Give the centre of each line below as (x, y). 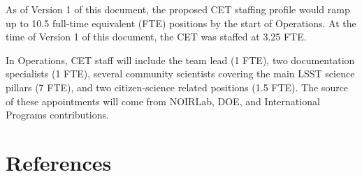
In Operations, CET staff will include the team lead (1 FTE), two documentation (180, 60)
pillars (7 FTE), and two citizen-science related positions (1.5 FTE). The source (177, 87)
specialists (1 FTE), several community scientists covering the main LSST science (180, 74)
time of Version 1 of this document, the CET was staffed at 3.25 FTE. (156, 37)
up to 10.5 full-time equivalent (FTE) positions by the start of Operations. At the (181, 23)
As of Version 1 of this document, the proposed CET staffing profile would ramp (178, 9)
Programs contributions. (57, 115)
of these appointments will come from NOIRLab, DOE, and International (163, 101)
